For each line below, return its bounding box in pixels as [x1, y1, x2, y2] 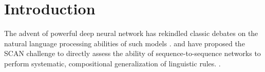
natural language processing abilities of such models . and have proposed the [4, 38, 245, 48]
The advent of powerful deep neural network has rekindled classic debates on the [4, 28, 258, 39]
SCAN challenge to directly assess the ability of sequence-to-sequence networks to [4, 48, 261, 59]
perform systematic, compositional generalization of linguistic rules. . [4, 58, 221, 68]
